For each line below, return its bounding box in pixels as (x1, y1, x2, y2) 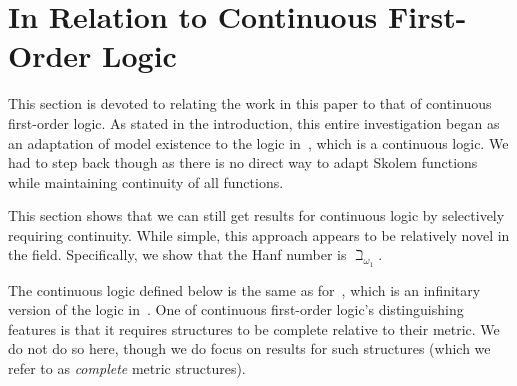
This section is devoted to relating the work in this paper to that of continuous (8, 93, 492, 114)
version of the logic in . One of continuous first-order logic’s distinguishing (8, 299, 464, 320)
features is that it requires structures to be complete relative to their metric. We (8, 318, 500, 339)
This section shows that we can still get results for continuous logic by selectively (8, 205, 505, 226)
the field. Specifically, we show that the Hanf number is (8, 244, 347, 265)
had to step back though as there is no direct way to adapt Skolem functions (8, 152, 478, 173)
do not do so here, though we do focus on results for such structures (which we (8, 338, 491, 359)
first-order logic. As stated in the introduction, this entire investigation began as (8, 112, 500, 133)
